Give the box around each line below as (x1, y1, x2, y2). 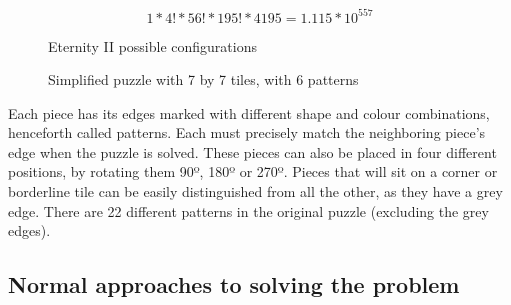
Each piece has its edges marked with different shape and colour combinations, (8, 102, 490, 123)
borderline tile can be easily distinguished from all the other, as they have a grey (8, 181, 503, 202)
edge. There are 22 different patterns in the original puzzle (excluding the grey (8, 200, 489, 221)
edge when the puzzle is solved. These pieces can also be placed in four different (8, 141, 497, 162)
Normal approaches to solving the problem (8, 269, 460, 300)
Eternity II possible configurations (48, 35, 257, 56)
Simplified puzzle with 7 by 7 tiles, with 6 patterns (48, 69, 359, 90)
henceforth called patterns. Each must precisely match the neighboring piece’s (8, 122, 486, 143)
